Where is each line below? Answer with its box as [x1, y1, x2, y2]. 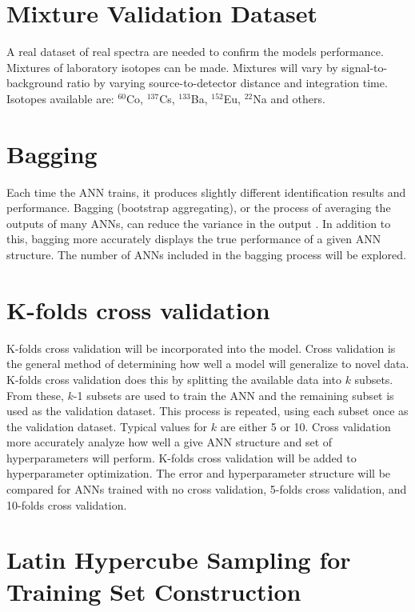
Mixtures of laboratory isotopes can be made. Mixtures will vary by [6, 58, 338, 75]
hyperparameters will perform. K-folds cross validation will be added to [6, 449, 357, 466]
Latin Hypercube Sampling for [6, 543, 351, 576]
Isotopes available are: [6, 90, 114, 106]
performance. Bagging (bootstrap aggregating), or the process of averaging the [6, 199, 391, 216]
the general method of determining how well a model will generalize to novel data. [6, 355, 409, 372]
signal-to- [341, 58, 388, 75]
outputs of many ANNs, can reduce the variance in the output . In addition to [6, 214, 391, 231]
